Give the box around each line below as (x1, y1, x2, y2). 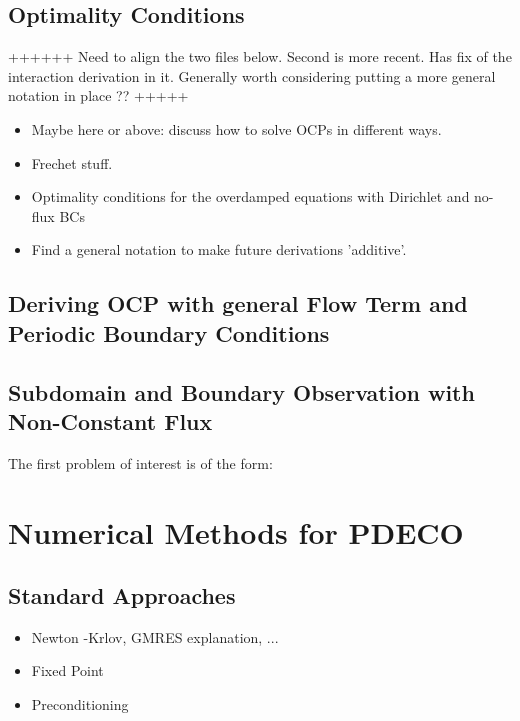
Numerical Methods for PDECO (8, 511, 464, 552)
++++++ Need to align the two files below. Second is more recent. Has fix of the (8, 46, 512, 67)
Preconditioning (31, 694, 129, 715)
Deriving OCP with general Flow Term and (8, 288, 468, 319)
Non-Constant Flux (8, 405, 213, 436)
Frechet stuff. (31, 152, 113, 173)
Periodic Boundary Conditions (8, 317, 330, 348)
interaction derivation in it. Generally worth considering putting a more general (8, 65, 496, 86)
